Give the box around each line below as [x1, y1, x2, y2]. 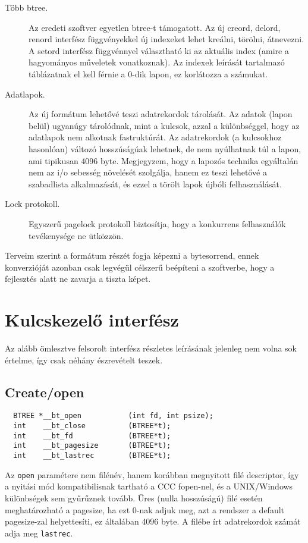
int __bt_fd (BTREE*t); [13, 431, 171, 440]
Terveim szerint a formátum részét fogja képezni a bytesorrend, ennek [5, 249, 259, 262]
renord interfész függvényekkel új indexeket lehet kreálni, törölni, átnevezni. [29, 33, 304, 45]
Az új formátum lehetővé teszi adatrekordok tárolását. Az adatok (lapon [29, 108, 293, 120]
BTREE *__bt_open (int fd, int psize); [13, 412, 213, 420]
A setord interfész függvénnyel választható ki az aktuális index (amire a [29, 44, 289, 57]
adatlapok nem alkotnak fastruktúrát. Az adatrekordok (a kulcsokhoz [29, 131, 282, 143]
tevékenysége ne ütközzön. [29, 229, 124, 241]
